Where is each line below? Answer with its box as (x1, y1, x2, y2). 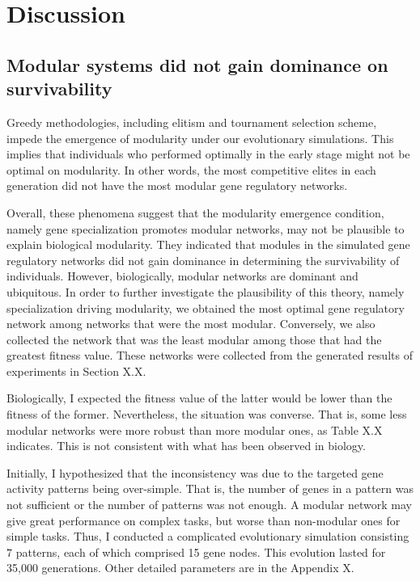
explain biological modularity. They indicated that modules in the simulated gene (6, 236, 410, 253)
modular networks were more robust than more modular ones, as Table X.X (6, 421, 383, 438)
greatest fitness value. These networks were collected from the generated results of (6, 347, 413, 364)
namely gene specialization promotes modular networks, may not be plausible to (6, 220, 405, 237)
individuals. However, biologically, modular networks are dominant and (6, 267, 358, 284)
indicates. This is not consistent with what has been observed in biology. (6, 437, 366, 454)
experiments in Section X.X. (6, 362, 146, 379)
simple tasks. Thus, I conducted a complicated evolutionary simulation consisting (6, 528, 409, 545)
